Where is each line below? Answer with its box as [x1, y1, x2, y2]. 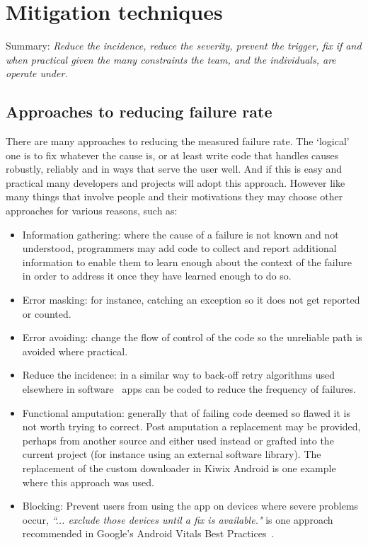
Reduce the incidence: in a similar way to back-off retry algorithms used [22, 367, 335, 382]
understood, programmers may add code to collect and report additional [22, 241, 337, 256]
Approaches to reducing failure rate [6, 101, 272, 122]
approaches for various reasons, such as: [6, 203, 178, 218]
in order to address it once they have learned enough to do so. [22, 268, 292, 283]
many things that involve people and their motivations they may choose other [6, 189, 343, 204]
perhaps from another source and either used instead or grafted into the [22, 432, 334, 447]
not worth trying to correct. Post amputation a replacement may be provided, [22, 419, 361, 434]
